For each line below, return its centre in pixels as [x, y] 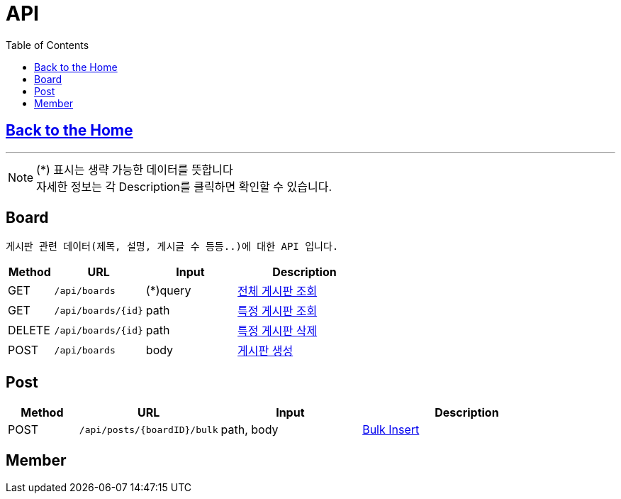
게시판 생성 [265, 351]
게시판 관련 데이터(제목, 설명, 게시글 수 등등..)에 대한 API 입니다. [172, 247]
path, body [250, 430]
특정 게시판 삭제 [278, 331]
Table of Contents [47, 45]
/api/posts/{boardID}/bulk [149, 429]
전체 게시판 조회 [278, 291]
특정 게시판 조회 [278, 311]
